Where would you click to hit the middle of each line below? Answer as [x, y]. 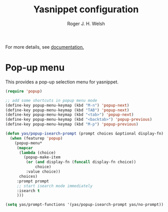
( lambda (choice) [37, 153]
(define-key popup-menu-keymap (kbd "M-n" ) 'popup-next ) [67, 105]
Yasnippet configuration [86, 9]
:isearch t [28, 190]
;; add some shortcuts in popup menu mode [51, 100]
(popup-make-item [42, 157]
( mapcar [25, 148]
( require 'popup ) [24, 91]
